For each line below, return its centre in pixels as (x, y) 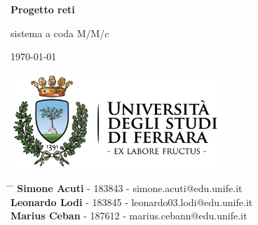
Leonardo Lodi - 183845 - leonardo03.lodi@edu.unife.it (132, 202)
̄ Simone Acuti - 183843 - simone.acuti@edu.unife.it (127, 188)
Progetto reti (43, 9)
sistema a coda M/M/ (58, 33)
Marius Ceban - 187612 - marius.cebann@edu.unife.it (129, 216)
